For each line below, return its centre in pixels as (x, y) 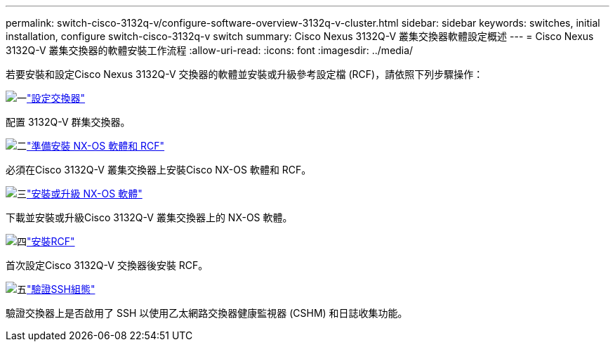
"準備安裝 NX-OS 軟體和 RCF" (96, 146)
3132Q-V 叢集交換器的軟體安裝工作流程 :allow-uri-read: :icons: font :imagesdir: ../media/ (210, 50)
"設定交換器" (56, 98)
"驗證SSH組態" (61, 289)
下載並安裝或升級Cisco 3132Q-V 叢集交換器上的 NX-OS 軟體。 (149, 217)
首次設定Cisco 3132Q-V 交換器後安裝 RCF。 (107, 265)
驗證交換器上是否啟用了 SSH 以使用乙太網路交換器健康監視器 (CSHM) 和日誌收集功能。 (207, 313)
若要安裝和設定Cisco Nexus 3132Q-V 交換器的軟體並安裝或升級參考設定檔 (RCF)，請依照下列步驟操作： (245, 74)
